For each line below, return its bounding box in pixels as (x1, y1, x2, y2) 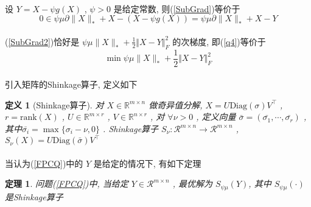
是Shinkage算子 (5, 190, 63, 203)
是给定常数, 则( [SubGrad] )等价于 (113, 2, 240, 15)
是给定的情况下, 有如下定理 (93, 156, 201, 169)
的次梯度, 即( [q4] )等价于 (172, 35, 266, 47)
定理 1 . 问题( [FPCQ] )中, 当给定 (5, 177, 128, 190)
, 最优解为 (172, 177, 213, 190)
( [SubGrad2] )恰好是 (5, 35, 80, 47)
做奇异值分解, (149, 98, 203, 111)
